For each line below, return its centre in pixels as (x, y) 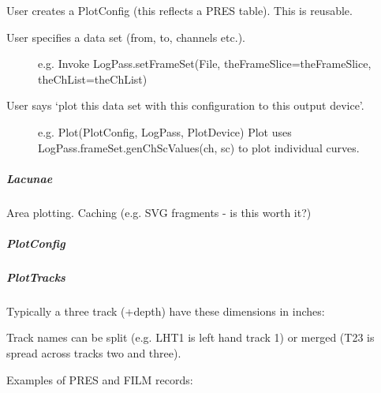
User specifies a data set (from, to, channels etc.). (126, 37)
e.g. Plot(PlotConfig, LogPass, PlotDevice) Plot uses (165, 131)
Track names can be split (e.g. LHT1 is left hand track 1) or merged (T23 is (190, 337)
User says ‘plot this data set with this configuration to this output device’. (185, 105)
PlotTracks (36, 277)
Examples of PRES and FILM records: (100, 379)
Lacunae (30, 178)
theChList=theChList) (93, 79)
